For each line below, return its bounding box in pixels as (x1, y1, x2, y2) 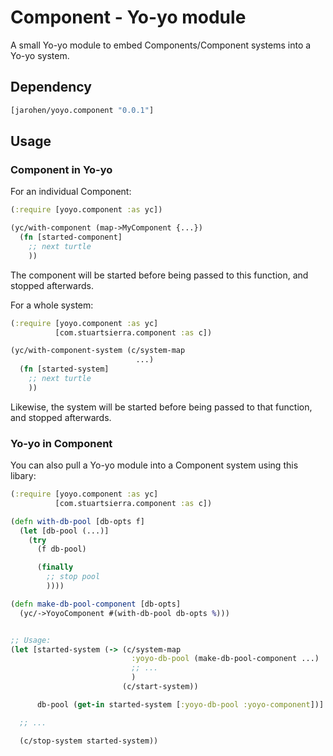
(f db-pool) (36, 544, 87, 555)
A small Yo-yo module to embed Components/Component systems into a (10, 39, 312, 51)
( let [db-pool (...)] (19, 526, 110, 536)
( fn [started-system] (19, 364, 110, 375)
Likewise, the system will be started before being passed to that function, (10, 401, 313, 413)
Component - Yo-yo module (10, 6, 247, 29)
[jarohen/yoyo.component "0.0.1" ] (10, 105, 155, 115)
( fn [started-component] (19, 232, 123, 243)
